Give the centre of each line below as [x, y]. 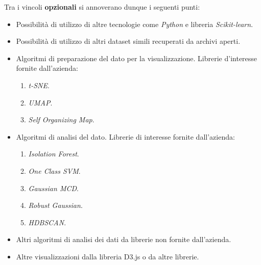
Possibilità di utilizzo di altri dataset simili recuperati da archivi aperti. [128, 41]
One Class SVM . [54, 170]
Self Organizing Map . [61, 120]
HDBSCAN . [47, 222]
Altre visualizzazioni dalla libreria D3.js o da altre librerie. [108, 256]
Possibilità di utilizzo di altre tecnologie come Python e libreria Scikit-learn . [135, 24]
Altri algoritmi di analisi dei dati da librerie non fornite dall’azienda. [124, 239]
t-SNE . [39, 85]
